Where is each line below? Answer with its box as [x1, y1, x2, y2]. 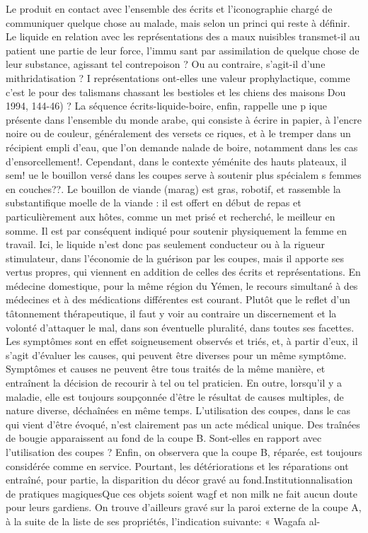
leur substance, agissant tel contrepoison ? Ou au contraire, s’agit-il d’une [6, 57, 326, 71]
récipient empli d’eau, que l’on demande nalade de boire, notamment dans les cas [6, 139, 358, 154]
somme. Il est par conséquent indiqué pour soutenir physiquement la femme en [6, 223, 347, 238]
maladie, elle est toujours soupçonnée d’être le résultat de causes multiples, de [6, 389, 344, 404]
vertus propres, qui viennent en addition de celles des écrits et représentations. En [6, 264, 361, 279]
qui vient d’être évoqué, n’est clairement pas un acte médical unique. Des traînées [6, 416, 360, 431]
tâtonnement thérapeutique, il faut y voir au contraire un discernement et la [6, 306, 337, 321]
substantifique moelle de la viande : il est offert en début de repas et [6, 195, 301, 210]
